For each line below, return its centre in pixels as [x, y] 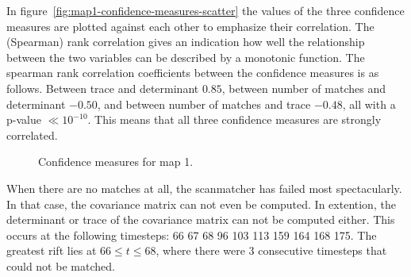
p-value [24, 119]
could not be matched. [61, 265]
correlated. [32, 135]
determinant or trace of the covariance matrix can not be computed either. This [201, 219]
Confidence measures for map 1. [116, 162]
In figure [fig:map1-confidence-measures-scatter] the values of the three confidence [205, 10]
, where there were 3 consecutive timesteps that [271, 250]
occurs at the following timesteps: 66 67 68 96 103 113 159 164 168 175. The [192, 235]
